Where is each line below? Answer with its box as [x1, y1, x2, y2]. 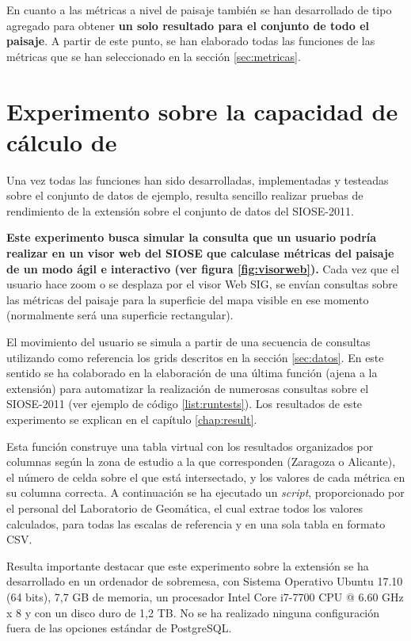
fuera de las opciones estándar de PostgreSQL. [6, 620, 232, 636]
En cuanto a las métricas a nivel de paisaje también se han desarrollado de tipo [6, 2, 392, 17]
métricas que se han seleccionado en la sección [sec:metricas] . [6, 48, 301, 64]
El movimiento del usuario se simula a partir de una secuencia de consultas [6, 334, 371, 350]
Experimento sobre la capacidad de [6, 94, 398, 127]
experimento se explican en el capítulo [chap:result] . [6, 411, 257, 427]
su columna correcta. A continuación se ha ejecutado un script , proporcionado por [6, 484, 405, 501]
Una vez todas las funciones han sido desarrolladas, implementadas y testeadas [6, 171, 389, 188]
